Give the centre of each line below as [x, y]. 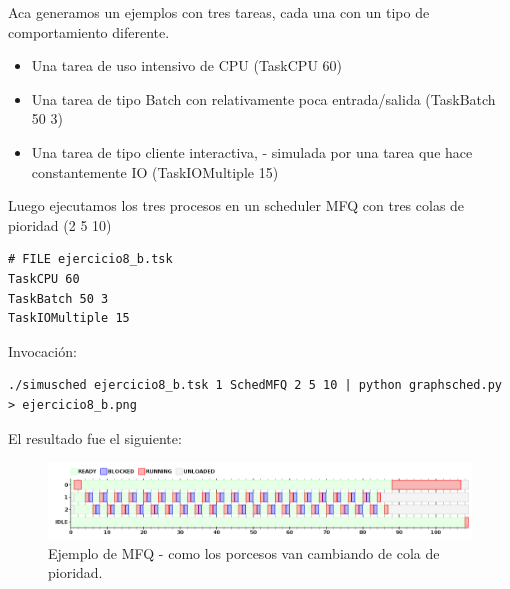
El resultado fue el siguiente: [95, 437]
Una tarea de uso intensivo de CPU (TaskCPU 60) [186, 65]
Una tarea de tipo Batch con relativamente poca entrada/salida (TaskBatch [263, 98]
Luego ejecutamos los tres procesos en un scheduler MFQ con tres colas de [236, 205]
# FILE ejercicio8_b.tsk [90, 259]
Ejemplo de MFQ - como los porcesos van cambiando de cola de [244, 552]
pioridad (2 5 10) [60, 224]
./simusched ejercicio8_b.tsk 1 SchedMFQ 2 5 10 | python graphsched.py [255, 385]
